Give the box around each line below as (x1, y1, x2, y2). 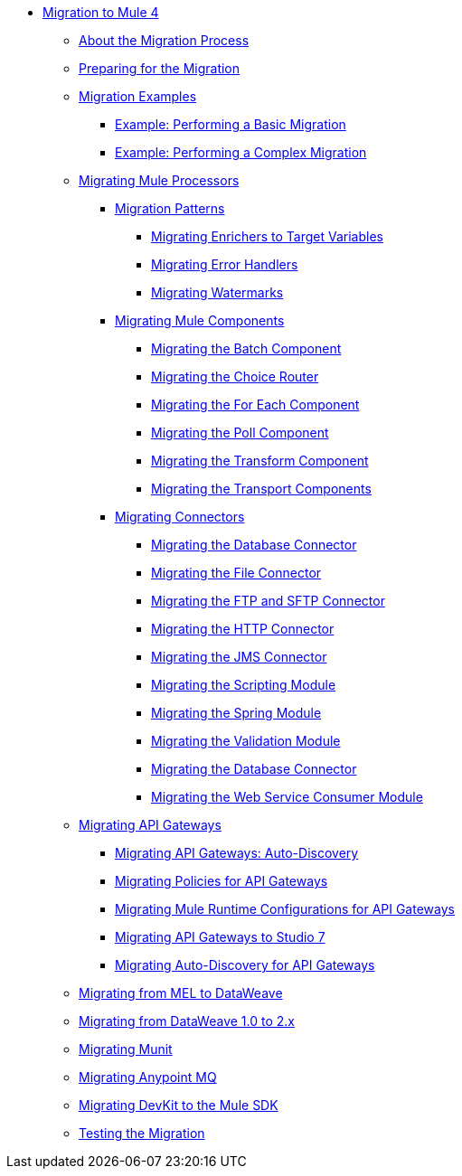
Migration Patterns (115, 201, 225, 216)
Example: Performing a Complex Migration (115, 145, 367, 160)
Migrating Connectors (115, 509, 245, 524)
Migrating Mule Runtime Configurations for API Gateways (115, 901, 455, 917)
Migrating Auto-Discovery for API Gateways (115, 957, 375, 973)
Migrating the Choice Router (151, 369, 319, 384)
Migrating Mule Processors (79, 173, 240, 188)
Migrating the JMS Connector (151, 649, 327, 664)
